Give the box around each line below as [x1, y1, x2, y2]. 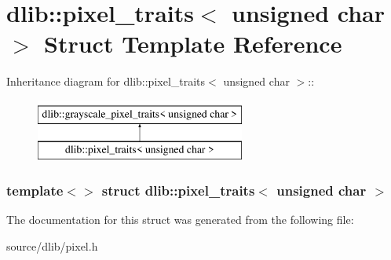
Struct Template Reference [44, 27, 342, 60]
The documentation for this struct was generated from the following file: [6, 211, 354, 228]
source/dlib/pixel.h [6, 237, 98, 254]
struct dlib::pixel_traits [101, 181, 255, 200]
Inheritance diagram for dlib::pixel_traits [6, 73, 206, 90]
